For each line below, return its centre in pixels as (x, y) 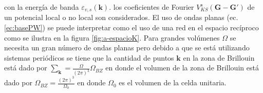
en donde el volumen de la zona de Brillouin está (182, 68)
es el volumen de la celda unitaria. (173, 82)
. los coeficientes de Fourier (152, 7)
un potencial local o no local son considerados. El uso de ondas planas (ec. (121, 17)
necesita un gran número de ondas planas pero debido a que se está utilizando (127, 48)
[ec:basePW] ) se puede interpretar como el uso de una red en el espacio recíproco (131, 27)
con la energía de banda (42, 7)
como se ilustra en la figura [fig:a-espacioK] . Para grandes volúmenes (112, 37)
